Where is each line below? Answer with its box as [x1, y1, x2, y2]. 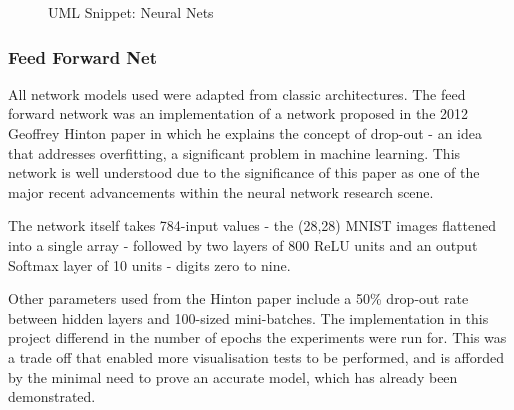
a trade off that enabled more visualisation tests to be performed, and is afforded [8, 346, 505, 367]
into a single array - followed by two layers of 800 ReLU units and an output [8, 234, 478, 255]
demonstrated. [8, 386, 96, 407]
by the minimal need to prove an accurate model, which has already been [8, 366, 458, 387]
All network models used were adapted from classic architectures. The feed [8, 83, 466, 104]
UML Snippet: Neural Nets [48, 2, 214, 22]
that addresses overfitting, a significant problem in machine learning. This [8, 142, 461, 163]
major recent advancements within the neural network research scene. [8, 181, 434, 202]
